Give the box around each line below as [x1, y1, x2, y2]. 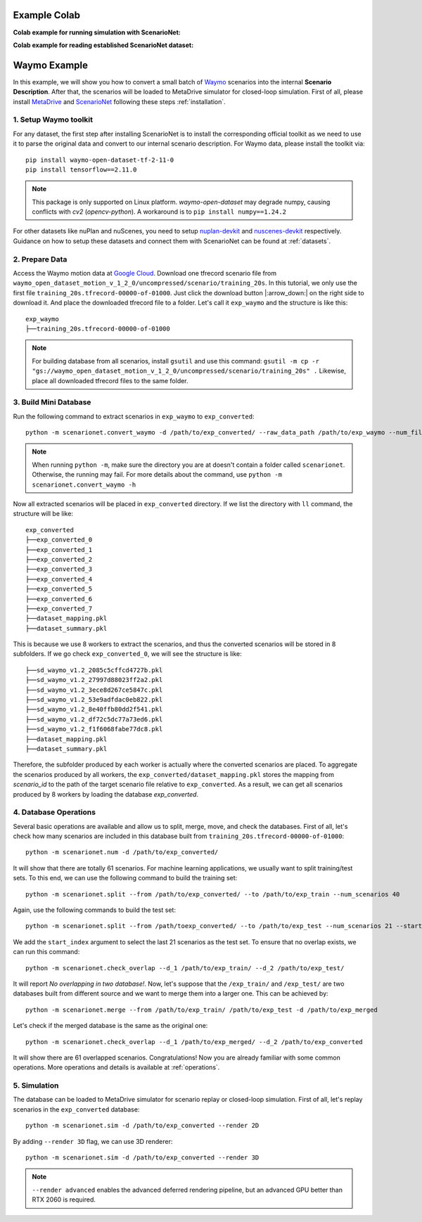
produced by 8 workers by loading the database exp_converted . [13, 790, 199, 798]
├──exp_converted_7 [25, 605, 93, 612]
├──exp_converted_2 [25, 555, 93, 563]
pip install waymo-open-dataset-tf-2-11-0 [25, 155, 174, 164]
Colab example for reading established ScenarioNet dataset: [13, 41, 194, 49]
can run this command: [13, 948, 80, 956]
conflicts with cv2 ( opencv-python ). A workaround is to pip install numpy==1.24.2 [32, 207, 287, 216]
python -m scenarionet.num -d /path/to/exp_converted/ [25, 848, 219, 856]
